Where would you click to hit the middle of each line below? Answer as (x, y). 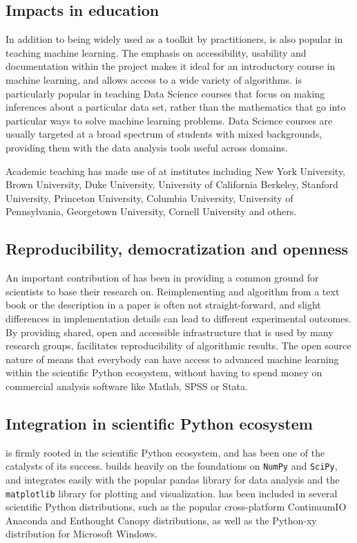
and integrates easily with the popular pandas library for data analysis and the (173, 479)
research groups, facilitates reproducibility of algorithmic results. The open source (178, 346)
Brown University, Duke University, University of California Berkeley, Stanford (172, 184)
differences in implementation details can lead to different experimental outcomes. (178, 318)
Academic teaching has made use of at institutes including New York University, (175, 171)
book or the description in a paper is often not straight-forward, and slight (163, 305)
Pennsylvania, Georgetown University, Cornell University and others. (151, 211)
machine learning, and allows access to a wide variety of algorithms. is (154, 79)
